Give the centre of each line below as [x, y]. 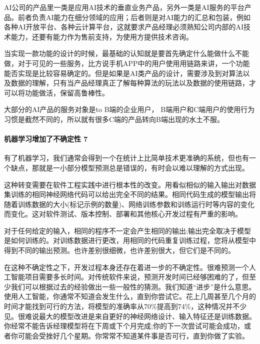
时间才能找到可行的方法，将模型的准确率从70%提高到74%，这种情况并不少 [125, 306]
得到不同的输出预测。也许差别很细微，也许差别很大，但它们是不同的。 [119, 250]
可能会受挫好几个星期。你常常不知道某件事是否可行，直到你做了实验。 [133, 335]
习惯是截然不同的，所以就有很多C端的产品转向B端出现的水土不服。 [114, 119]
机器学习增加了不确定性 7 [46, 139]
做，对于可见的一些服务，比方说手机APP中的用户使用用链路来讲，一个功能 [127, 63]
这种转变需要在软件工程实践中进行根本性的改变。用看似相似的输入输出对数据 [130, 184]
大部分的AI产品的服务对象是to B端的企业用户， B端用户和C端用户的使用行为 [129, 109]
